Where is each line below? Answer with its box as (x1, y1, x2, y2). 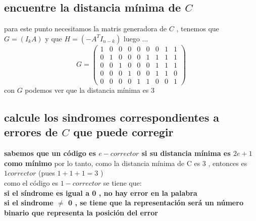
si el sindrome (4, 197, 54, 208)
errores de (4, 124, 58, 140)
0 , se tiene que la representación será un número (68, 197, 243, 208)
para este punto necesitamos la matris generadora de (4, 23, 167, 34)
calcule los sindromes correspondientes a (4, 109, 219, 125)
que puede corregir (73, 124, 174, 140)
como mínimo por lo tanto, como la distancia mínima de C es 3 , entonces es (4, 157, 247, 168)
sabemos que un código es (4, 148, 96, 158)
